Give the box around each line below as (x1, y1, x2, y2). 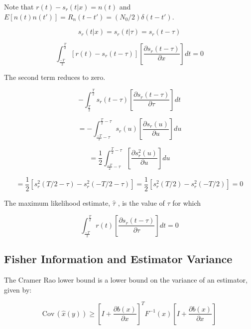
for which (172, 197, 201, 208)
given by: (4, 284, 32, 295)
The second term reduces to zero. (4, 71, 106, 82)
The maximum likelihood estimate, (4, 197, 111, 208)
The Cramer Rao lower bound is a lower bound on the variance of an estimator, (4, 275, 248, 285)
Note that (4, 1, 34, 11)
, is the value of (118, 197, 165, 208)
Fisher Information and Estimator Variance (4, 251, 233, 267)
